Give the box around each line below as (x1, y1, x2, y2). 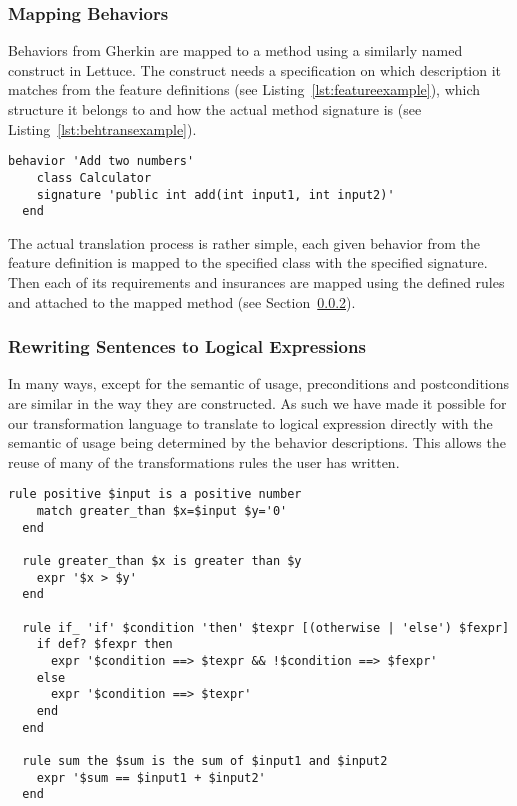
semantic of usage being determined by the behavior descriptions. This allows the (8, 432, 506, 453)
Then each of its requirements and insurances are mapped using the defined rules (8, 272, 505, 292)
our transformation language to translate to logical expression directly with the (8, 412, 493, 433)
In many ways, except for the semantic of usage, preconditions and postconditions (8, 373, 510, 394)
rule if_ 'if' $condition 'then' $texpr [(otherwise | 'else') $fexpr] (22, 620, 510, 635)
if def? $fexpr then (36, 637, 173, 652)
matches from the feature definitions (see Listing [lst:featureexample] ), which (8, 79, 481, 100)
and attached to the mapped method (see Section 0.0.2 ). (8, 291, 356, 312)
